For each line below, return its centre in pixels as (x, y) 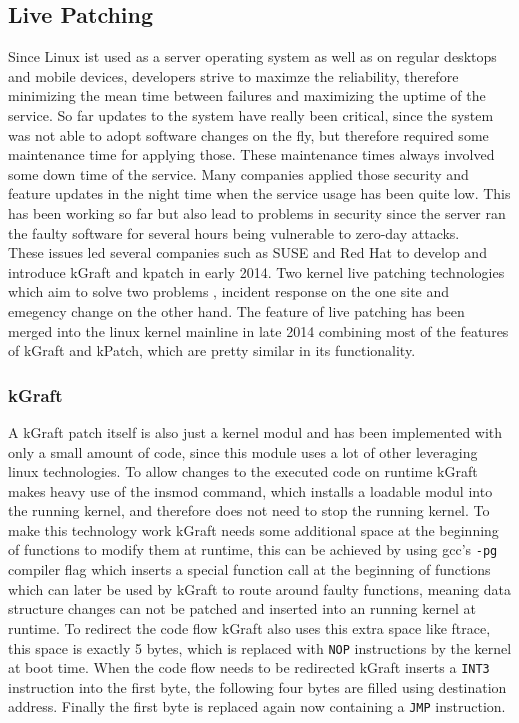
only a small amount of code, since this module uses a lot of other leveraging (243, 451)
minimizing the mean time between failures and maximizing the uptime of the (247, 95)
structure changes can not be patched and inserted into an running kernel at (242, 608)
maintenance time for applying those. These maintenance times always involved (251, 154)
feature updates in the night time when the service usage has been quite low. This (259, 193)
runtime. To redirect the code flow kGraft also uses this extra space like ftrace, (249, 627)
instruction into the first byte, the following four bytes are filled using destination (257, 686)
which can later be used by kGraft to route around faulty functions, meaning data (259, 588)
